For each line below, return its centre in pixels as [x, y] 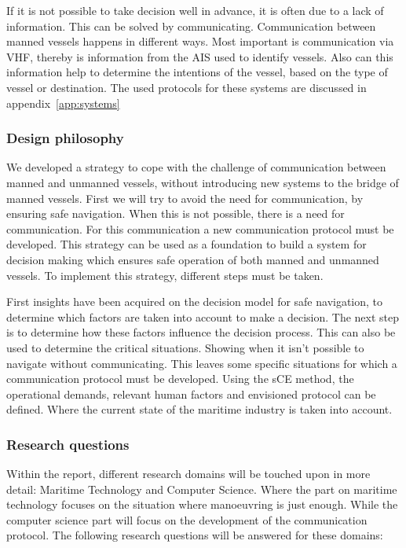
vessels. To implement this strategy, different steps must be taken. [165, 275]
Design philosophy [65, 138]
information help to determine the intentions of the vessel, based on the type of [197, 72]
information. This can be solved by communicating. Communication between [191, 26]
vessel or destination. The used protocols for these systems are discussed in [187, 87]
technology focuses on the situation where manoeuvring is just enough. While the [202, 504]
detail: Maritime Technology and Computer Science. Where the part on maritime [202, 489]
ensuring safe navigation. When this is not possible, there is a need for [176, 213]
